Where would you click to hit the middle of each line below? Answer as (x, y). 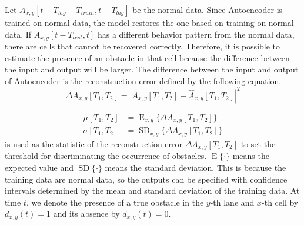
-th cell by (280, 202)
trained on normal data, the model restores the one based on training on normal (149, 22)
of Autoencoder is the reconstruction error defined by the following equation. (143, 80)
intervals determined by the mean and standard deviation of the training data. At (152, 191)
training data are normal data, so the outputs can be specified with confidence (146, 179)
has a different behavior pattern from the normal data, (196, 34)
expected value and (39, 167)
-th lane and (232, 202)
